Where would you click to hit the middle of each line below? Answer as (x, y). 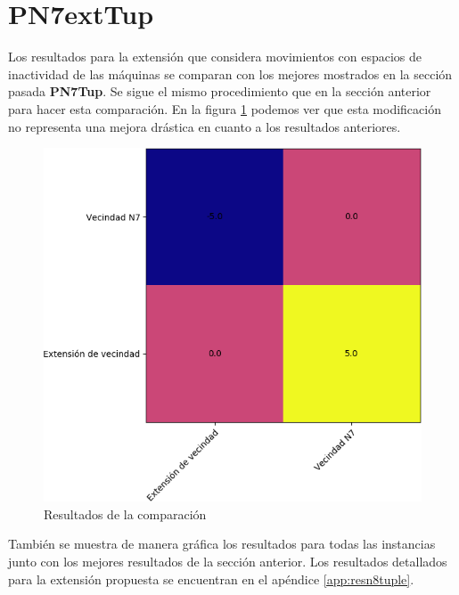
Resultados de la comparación (125, 513)
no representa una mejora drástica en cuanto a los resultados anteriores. (205, 126)
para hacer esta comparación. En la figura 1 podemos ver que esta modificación (225, 108)
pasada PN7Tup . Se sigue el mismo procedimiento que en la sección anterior (220, 91)
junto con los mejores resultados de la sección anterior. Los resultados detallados (228, 561)
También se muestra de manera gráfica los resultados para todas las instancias (222, 544)
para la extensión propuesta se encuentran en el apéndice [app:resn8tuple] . (211, 579)
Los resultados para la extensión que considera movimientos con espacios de (215, 57)
